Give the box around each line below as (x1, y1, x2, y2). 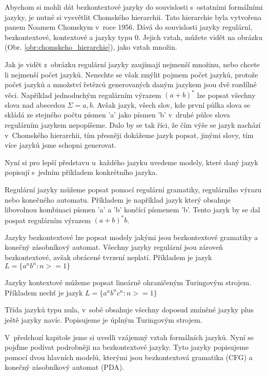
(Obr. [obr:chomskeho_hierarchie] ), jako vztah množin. (5, 42, 177, 52)
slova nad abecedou (5, 99, 65, 110)
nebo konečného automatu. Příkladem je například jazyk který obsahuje (5, 194, 231, 205)
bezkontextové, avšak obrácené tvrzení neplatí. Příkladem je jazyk (5, 252, 212, 263)
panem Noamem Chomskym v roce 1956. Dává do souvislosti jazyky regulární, (5, 22, 253, 32)
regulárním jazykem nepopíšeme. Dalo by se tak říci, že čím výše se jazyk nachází (5, 120, 261, 130)
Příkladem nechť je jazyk (5, 287, 83, 298)
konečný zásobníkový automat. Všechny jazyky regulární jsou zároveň (5, 242, 223, 252)
